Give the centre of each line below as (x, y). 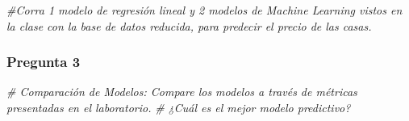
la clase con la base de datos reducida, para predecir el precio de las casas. (189, 25)
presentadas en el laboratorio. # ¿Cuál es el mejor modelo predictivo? (179, 107)
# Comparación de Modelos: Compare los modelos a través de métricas (182, 92)
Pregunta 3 (44, 62)
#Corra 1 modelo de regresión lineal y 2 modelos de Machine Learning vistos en (204, 10)
